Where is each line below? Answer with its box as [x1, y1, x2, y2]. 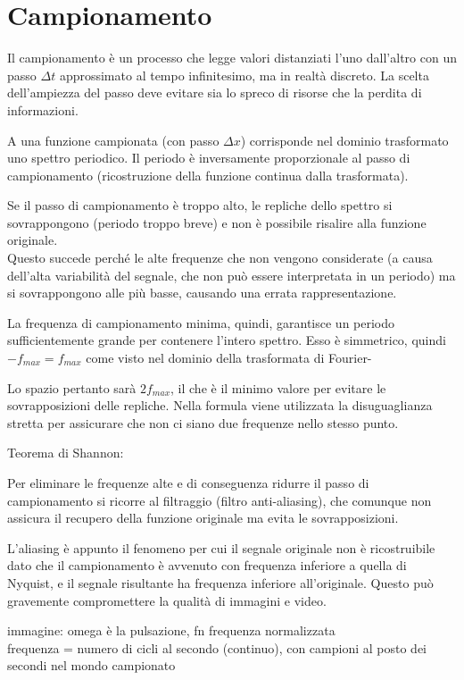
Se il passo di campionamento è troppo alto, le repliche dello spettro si [7, 196, 393, 214]
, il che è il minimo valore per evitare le [170, 378, 386, 397]
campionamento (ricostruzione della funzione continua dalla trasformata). [7, 165, 409, 184]
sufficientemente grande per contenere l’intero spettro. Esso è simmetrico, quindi [7, 331, 446, 349]
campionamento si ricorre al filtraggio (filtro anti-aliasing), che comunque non [7, 491, 432, 509]
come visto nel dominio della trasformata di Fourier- [86, 348, 372, 367]
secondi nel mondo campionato [7, 656, 176, 675]
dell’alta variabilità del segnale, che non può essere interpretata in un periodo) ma [7, 265, 456, 284]
